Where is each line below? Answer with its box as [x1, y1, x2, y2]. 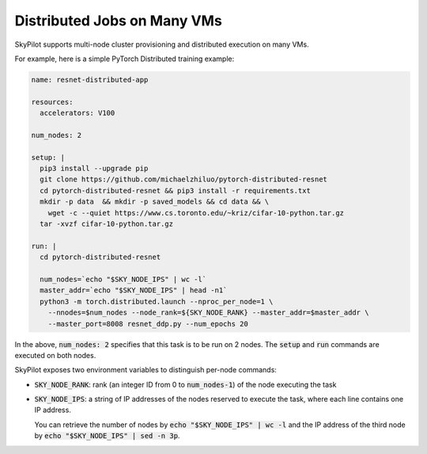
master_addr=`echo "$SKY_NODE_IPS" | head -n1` [40, 286, 228, 295]
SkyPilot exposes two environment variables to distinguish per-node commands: [14, 365, 277, 375]
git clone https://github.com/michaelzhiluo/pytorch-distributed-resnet [40, 175, 328, 184]
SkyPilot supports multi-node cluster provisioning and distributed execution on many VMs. [14, 40, 309, 49]
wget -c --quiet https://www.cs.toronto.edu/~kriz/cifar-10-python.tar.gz [47, 208, 344, 217]
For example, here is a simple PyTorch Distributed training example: [14, 54, 235, 63]
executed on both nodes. [14, 350, 96, 360]
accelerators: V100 [40, 109, 115, 118]
